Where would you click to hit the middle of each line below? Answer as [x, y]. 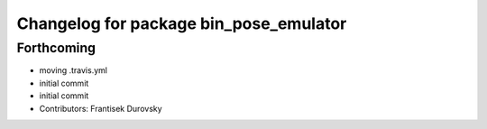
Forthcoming [56, 48]
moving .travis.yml [74, 70]
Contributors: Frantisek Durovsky [101, 108]
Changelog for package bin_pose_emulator [182, 23]
